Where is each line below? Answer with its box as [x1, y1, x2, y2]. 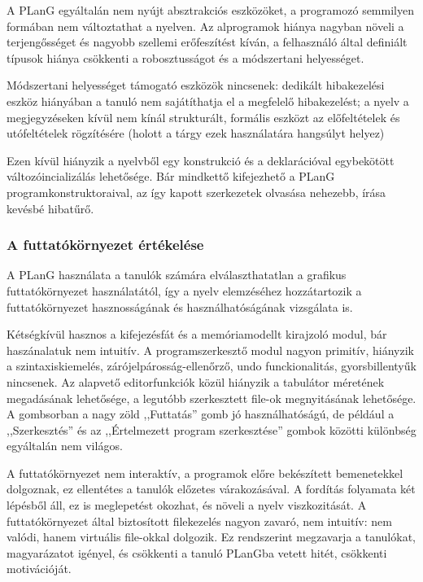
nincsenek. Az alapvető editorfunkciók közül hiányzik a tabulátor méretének [7, 373, 385, 390]
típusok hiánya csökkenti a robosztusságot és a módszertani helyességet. [7, 49, 364, 66]
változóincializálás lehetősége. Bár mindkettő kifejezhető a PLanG [7, 168, 335, 185]
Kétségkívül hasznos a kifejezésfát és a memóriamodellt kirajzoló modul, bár [7, 326, 387, 343]
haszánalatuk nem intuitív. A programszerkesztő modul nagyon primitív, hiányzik [7, 341, 414, 358]
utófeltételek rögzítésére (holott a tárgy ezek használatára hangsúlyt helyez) [7, 125, 385, 142]
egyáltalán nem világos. [7, 437, 123, 454]
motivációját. [7, 560, 72, 577]
